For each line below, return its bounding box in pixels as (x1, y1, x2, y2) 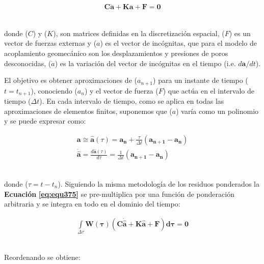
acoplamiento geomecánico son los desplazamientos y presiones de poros (4, 48, 228, 58)
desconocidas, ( (4, 57, 51, 68)
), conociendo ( (31, 85, 77, 96)
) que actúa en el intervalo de (163, 85, 254, 96)
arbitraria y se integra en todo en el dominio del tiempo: (4, 198, 180, 209)
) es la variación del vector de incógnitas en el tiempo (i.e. (55, 57, 236, 68)
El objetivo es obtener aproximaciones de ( (4, 75, 137, 85)
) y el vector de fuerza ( (84, 85, 159, 96)
